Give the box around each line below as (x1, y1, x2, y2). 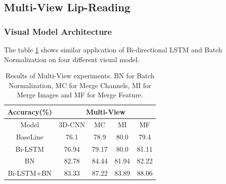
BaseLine (16, 131, 44, 141)
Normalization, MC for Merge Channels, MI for (8, 80, 151, 90)
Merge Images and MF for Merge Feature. (17, 90, 143, 100)
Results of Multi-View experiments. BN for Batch (5, 70, 155, 81)
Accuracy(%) (7, 106, 52, 116)
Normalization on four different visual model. (4, 54, 140, 64)
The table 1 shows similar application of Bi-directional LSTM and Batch (4, 45, 223, 54)
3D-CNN (59, 119, 85, 129)
